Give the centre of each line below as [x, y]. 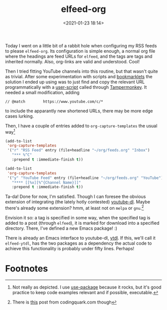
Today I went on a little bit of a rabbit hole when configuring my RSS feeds [81, 45]
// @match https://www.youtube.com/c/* [54, 101]
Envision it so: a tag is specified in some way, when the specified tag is [78, 218]
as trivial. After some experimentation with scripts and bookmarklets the [79, 76]
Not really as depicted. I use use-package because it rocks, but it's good [87, 287]
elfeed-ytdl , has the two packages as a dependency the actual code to [79, 243]
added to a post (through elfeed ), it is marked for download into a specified [83, 223]
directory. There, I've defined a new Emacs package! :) [61, 228]
